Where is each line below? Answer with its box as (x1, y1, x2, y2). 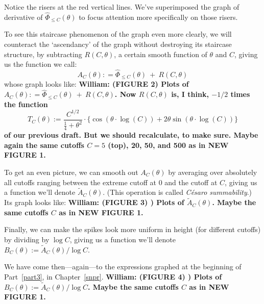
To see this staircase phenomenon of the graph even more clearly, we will (4, 29, 232, 39)
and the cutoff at (164, 176, 218, 187)
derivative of (4, 11, 43, 22)
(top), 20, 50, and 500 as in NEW (108, 139, 229, 150)
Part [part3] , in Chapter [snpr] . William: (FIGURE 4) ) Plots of (4, 271, 222, 282)
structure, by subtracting (4, 48, 82, 59)
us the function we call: (4, 59, 77, 69)
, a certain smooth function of (114, 48, 207, 59)
